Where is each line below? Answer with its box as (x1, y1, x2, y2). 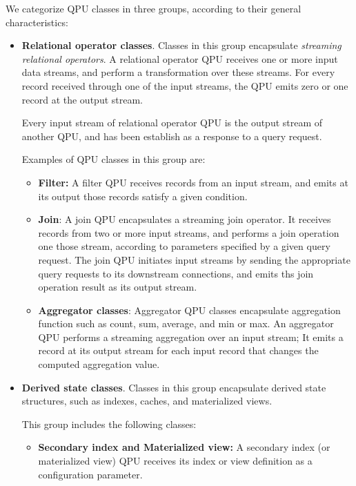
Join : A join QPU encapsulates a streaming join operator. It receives (38, 212, 331, 226)
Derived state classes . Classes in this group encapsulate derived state (21, 380, 326, 394)
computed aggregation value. (38, 357, 160, 371)
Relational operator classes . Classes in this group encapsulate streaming (21, 38, 342, 52)
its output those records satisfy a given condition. (38, 188, 248, 203)
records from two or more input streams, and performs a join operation (38, 225, 339, 240)
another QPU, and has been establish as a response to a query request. (21, 128, 322, 143)
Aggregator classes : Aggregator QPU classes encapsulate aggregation (38, 302, 341, 317)
